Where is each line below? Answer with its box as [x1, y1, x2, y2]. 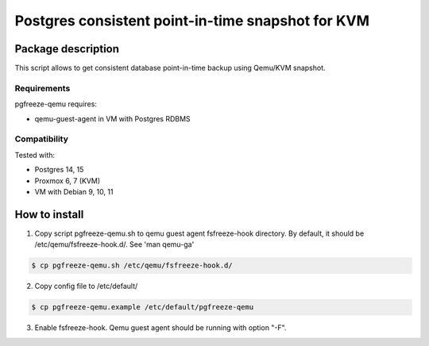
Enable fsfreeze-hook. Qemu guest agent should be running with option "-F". [34, 323, 287, 333]
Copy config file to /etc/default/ [34, 282, 138, 291]
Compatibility [14, 133, 69, 144]
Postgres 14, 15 [34, 165, 84, 175]
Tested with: [14, 150, 56, 160]
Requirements [14, 83, 71, 94]
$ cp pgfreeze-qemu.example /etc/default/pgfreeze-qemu [31, 302, 254, 312]
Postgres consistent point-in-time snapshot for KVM [14, 12, 369, 29]
